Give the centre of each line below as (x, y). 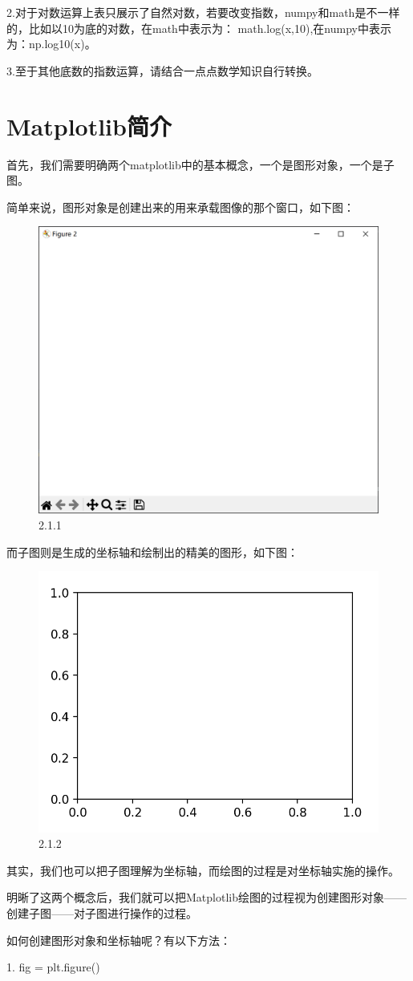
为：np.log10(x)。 (51, 44)
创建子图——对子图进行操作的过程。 (102, 913)
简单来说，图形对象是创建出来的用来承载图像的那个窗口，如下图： (180, 207)
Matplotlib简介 (89, 126)
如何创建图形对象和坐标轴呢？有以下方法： (119, 940)
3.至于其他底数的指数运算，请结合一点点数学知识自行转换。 (162, 70)
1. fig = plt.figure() (53, 967)
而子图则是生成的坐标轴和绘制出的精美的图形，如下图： (152, 551)
